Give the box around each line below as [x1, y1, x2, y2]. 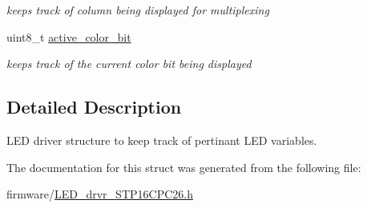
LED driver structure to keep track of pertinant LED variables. [6, 131, 317, 148]
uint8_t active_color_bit [6, 28, 131, 45]
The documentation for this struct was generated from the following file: [6, 158, 361, 175]
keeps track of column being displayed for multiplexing [6, 2, 269, 18]
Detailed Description [6, 94, 182, 119]
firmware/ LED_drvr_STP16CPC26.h [6, 186, 193, 202]
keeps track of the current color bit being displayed [6, 55, 252, 72]
